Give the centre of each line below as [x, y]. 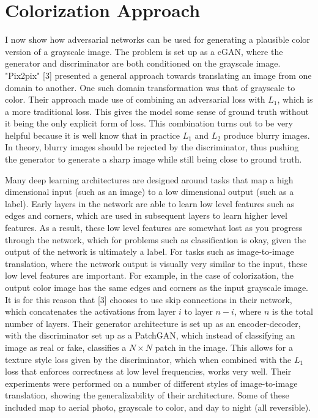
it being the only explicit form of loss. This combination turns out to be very [149, 123]
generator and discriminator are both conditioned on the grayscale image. [143, 63]
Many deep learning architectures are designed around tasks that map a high [149, 179]
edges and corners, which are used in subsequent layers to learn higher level [146, 215]
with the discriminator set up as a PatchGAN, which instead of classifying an [150, 335]
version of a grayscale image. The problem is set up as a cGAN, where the [144, 51]
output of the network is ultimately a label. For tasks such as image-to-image [150, 251]
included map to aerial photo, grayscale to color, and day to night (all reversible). [158, 407]
